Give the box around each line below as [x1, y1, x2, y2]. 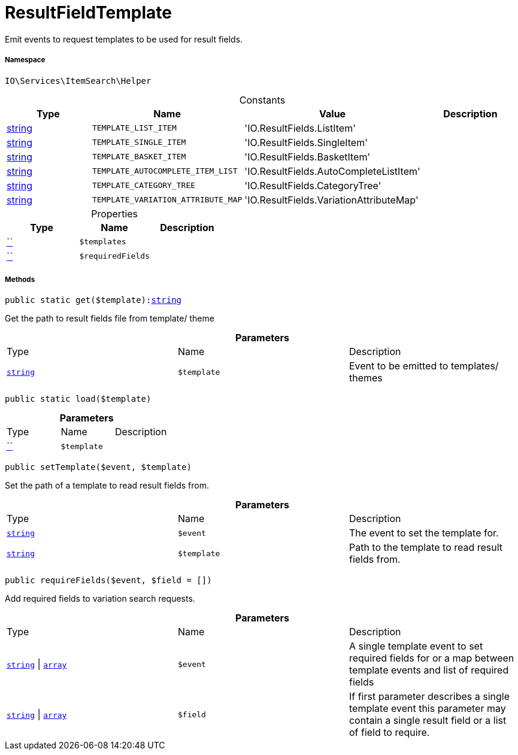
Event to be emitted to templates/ [349, 360, 499, 372]
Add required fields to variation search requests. [5, 593, 195, 604]
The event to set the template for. [349, 527, 499, 539]
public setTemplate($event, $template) [5, 462, 192, 472]
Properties [91, 207, 138, 220]
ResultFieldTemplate [5, 2, 172, 23]
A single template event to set [349, 640, 483, 653]
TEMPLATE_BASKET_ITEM [92, 152, 186, 162]
